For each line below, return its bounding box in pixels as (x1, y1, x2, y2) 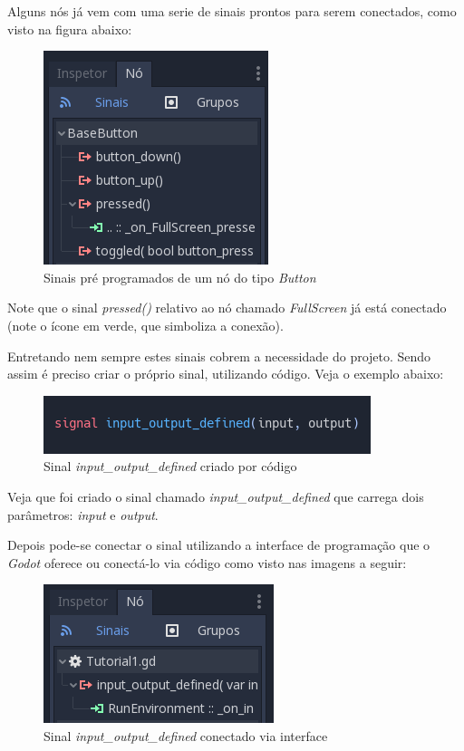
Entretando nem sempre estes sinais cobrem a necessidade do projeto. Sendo (7, 346, 431, 365)
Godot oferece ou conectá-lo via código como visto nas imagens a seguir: (7, 553, 407, 572)
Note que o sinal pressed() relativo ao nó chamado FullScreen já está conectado (7, 298, 447, 317)
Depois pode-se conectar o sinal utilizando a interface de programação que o (7, 535, 430, 554)
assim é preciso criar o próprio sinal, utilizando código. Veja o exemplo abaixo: (7, 364, 444, 383)
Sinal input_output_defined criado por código (43, 457, 297, 476)
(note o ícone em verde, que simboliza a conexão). (7, 315, 284, 334)
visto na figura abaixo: (7, 19, 132, 38)
